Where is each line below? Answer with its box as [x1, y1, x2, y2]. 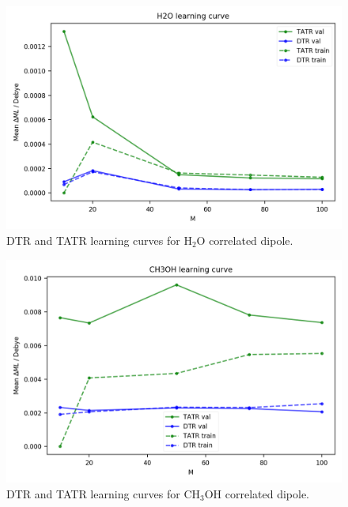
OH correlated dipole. [204, 485, 310, 501]
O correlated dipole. [196, 231, 293, 248]
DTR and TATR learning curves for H [6, 231, 192, 248]
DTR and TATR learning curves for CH [6, 485, 200, 501]
